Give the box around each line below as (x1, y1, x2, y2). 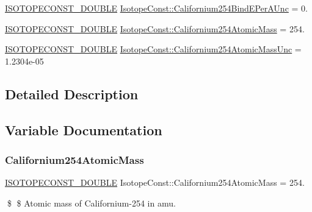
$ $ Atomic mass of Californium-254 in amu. (7, 196, 176, 209)
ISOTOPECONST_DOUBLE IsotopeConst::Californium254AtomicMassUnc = (5, 43, 302, 55)
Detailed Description (5, 84, 139, 103)
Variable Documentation (5, 120, 162, 139)
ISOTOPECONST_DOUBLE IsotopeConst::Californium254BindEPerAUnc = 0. (5, 2, 308, 14)
